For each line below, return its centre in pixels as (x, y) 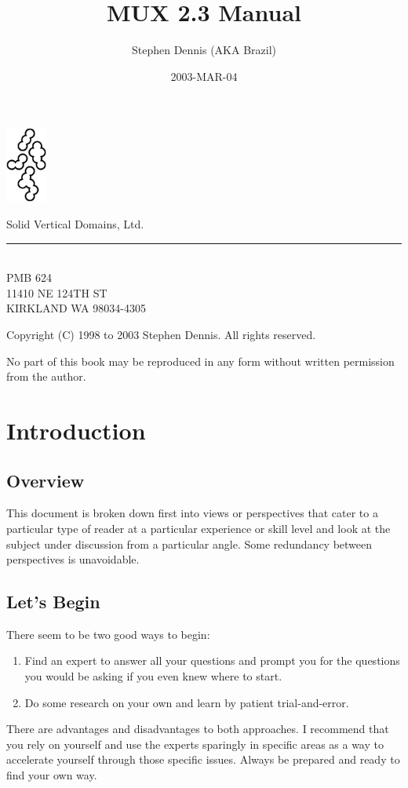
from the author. (46, 376)
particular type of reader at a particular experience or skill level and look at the (199, 528)
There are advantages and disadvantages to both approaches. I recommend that (198, 729)
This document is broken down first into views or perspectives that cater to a (192, 513)
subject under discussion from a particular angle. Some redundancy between (189, 544)
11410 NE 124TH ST (57, 292)
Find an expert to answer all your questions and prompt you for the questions (212, 660)
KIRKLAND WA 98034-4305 (76, 308)
